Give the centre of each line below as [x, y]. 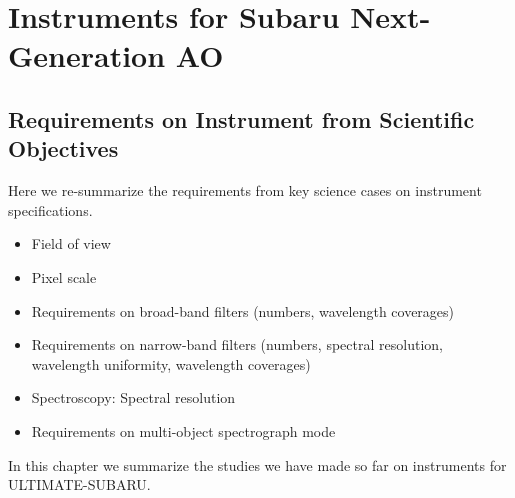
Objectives [63, 148]
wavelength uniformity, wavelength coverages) [171, 363]
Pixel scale [64, 276]
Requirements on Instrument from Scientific [241, 118]
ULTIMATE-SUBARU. [79, 484]
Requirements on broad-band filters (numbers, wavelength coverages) [243, 310]
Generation [87, 55]
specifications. [50, 209]
